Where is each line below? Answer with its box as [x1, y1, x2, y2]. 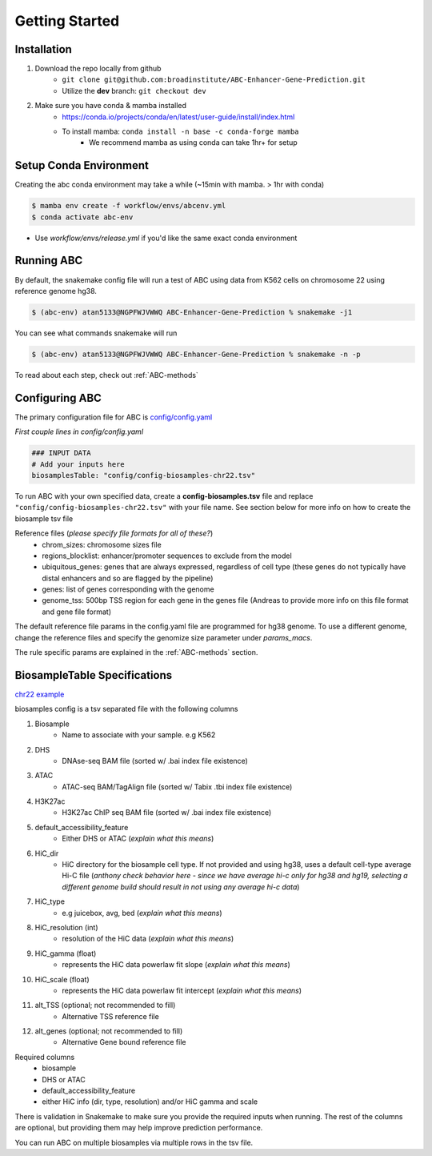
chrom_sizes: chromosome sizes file [42, 540, 162, 549]
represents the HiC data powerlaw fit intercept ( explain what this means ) [62, 985, 302, 995]
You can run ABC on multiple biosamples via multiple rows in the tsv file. [14, 1138, 254, 1147]
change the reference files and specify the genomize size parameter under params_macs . [14, 632, 313, 642]
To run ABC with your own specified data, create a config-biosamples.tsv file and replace [14, 491, 314, 500]
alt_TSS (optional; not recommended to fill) [34, 1001, 176, 1010]
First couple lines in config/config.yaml [14, 427, 144, 436]
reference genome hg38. [14, 286, 98, 295]
